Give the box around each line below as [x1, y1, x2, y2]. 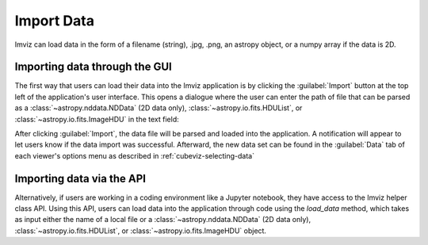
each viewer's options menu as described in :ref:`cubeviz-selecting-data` [14, 151, 255, 160]
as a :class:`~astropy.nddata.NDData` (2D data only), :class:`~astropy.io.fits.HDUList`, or [14, 103, 303, 113]
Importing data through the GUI [14, 60, 172, 74]
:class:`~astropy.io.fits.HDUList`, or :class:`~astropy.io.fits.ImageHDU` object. [14, 226, 267, 235]
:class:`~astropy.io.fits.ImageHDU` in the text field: [14, 114, 180, 124]
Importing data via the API [14, 171, 147, 186]
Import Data [14, 12, 95, 29]
